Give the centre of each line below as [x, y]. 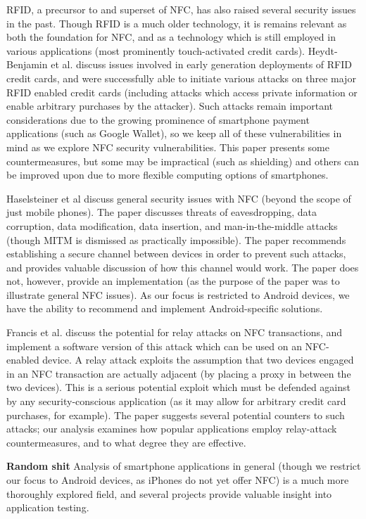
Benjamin [27, 64]
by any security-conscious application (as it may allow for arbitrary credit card [176, 401]
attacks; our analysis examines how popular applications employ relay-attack [172, 429]
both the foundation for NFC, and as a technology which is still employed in [171, 37]
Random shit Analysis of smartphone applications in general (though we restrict [184, 466]
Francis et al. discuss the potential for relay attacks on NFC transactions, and [175, 332]
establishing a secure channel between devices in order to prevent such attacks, [176, 254]
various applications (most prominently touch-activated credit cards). [156, 50]
